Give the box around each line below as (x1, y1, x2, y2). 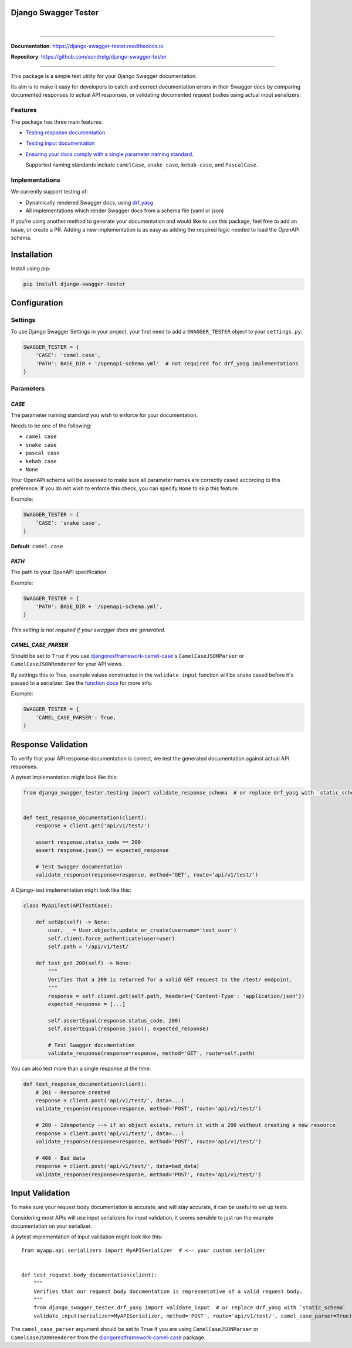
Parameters (11, 385, 45, 393)
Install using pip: (11, 265, 51, 272)
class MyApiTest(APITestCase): (23, 902, 114, 909)
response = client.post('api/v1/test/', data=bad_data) (35, 1163, 200, 1170)
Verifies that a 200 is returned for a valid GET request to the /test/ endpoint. (48, 976, 293, 983)
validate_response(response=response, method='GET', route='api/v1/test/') (35, 871, 259, 878)
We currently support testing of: (11, 188, 88, 195)
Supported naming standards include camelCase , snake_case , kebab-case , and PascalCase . (25, 161, 258, 168)
